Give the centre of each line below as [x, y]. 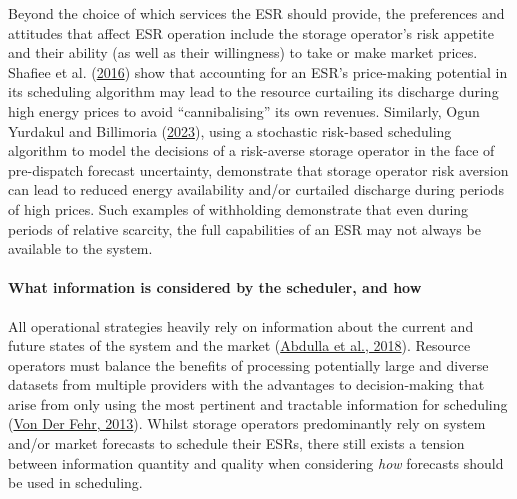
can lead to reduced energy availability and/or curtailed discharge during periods [256, 189]
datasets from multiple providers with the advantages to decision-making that [246, 384]
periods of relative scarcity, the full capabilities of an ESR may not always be [244, 228]
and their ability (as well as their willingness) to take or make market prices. [243, 52]
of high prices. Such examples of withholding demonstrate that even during [238, 208]
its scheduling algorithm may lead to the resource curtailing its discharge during [253, 91]
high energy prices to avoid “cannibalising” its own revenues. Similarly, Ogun [244, 110]
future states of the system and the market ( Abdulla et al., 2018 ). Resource [239, 345]
